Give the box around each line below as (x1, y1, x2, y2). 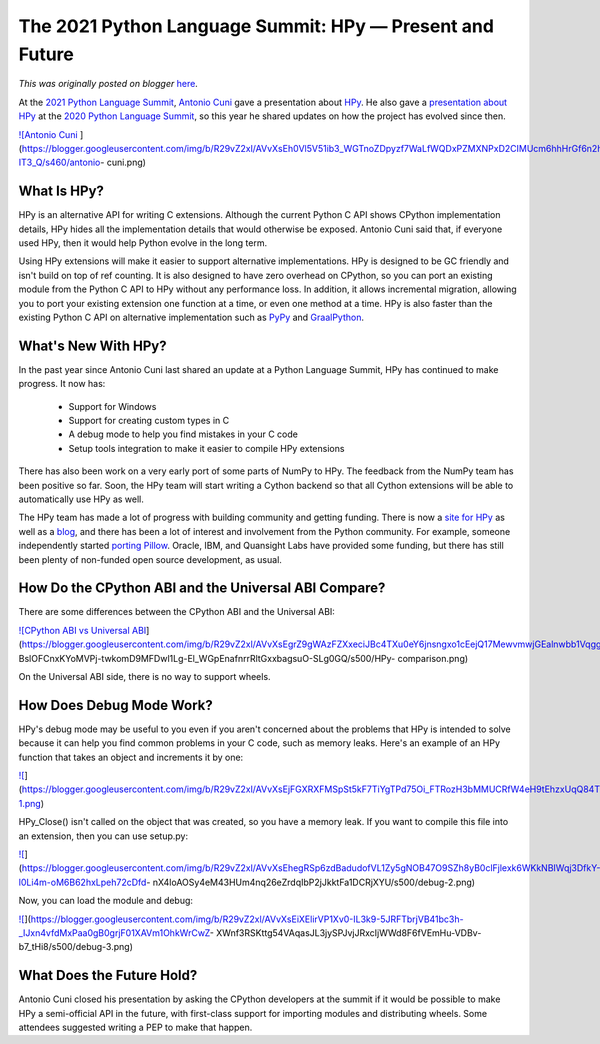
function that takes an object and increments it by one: (18, 751, 244, 763)
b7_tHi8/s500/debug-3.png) (18, 941, 134, 953)
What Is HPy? (18, 183, 105, 200)
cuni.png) (106, 156, 147, 169)
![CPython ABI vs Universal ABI (18, 624, 147, 636)
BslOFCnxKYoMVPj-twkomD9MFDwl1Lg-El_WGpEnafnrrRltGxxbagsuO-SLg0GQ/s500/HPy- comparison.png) (18, 652, 469, 664)
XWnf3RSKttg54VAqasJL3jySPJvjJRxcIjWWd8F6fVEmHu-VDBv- (216, 926, 482, 939)
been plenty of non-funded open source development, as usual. (18, 553, 282, 565)
